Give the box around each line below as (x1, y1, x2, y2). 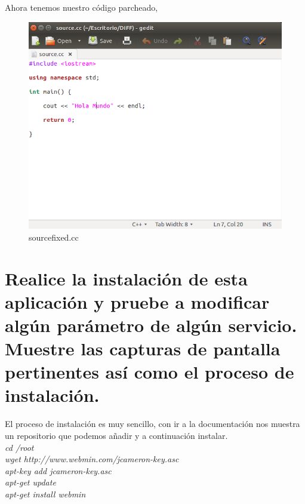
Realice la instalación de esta (5, 266, 248, 290)
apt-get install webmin (5, 487, 86, 500)
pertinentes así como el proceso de (5, 359, 294, 384)
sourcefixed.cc (29, 231, 79, 243)
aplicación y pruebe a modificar (5, 289, 270, 314)
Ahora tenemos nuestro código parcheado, (5, 1, 158, 13)
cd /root (5, 441, 34, 453)
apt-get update (5, 476, 56, 488)
